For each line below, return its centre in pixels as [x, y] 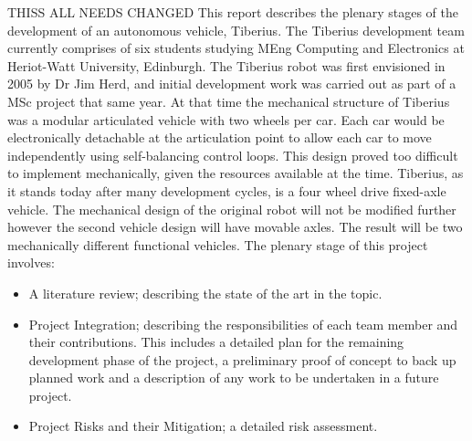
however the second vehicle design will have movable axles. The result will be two [235, 227]
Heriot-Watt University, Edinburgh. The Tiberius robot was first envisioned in [226, 65]
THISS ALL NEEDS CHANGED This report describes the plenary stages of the [233, 12]
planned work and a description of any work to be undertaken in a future [234, 378]
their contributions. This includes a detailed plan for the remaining [216, 342]
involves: [31, 262]
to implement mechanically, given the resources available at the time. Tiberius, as [236, 173]
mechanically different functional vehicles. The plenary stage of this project [218, 244]
